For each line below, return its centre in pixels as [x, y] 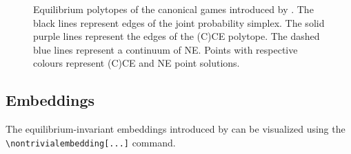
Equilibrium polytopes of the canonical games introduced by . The [173, 9]
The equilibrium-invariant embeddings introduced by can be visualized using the [175, 129]
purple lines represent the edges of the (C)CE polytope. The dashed [177, 36]
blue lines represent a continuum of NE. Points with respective [166, 49]
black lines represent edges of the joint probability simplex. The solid [179, 22]
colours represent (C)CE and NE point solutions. [137, 63]
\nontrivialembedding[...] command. [91, 142]
